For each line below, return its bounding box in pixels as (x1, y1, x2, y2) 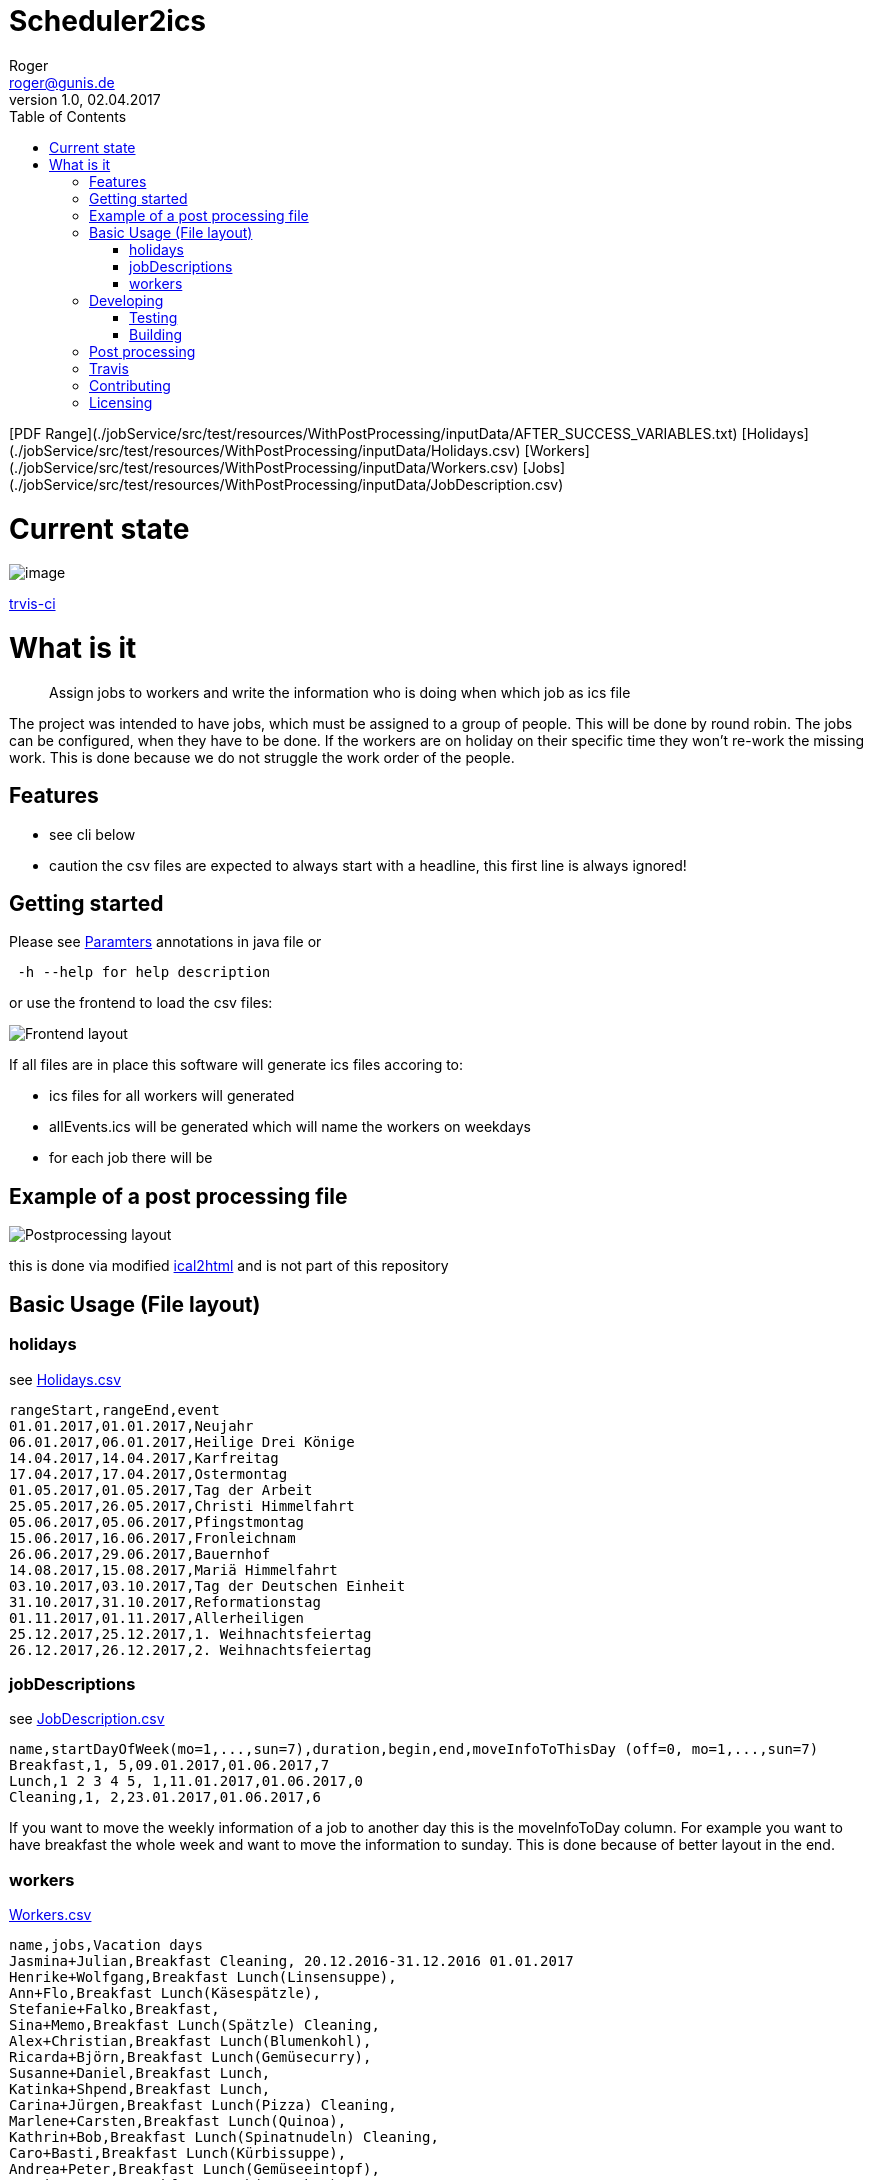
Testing (129, 308, 178, 326)
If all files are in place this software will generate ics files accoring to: (9, 1056, 464, 1074)
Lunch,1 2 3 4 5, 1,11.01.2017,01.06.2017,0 (9, 1773, 364, 1790)
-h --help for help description (17, 964, 271, 981)
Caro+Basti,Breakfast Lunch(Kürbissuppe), (9, 2145, 347, 2161)
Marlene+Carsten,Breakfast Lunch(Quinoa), (9, 2113, 347, 2129)
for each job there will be (49, 1149, 213, 1167)
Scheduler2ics (9, 4, 207, 38)
